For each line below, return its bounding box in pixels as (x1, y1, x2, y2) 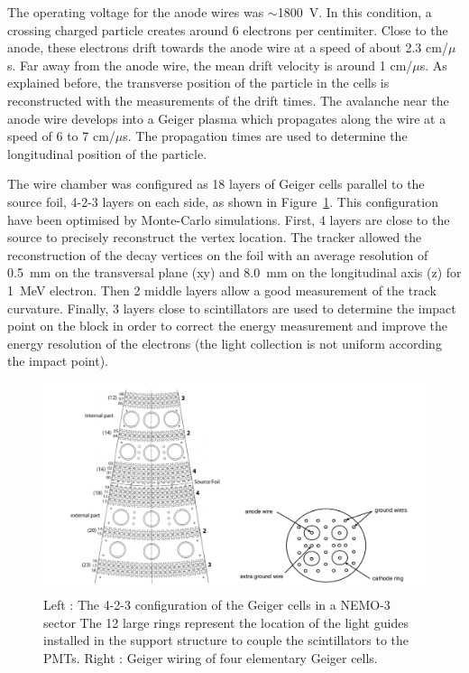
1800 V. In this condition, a (277, 3, 432, 21)
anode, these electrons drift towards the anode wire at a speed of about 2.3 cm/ (7, 38, 448, 57)
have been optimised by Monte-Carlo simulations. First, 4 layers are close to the (7, 210, 450, 229)
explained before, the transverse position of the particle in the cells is (7, 73, 390, 92)
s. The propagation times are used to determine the (123, 126, 408, 145)
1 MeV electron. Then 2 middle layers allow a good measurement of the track (7, 280, 437, 299)
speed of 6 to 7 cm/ (7, 126, 115, 145)
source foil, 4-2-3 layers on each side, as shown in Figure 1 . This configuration (7, 192, 438, 210)
